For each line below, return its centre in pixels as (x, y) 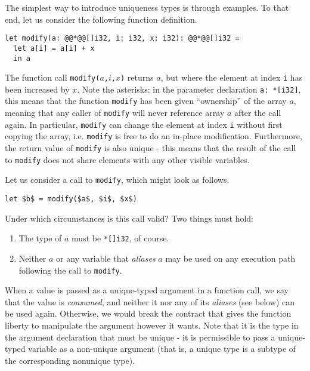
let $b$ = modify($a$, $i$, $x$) (71, 199)
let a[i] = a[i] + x (54, 48)
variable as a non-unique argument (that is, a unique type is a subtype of (162, 349)
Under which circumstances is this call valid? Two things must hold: (129, 218)
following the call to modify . (70, 270)
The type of (40, 238)
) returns (137, 77)
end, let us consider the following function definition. (101, 19)
